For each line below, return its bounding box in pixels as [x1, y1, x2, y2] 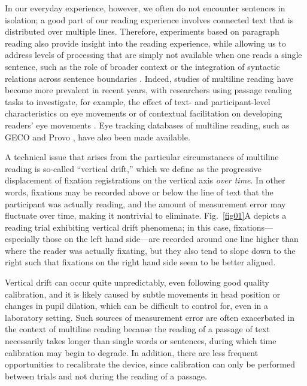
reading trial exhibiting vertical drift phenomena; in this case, [5, 220, 231, 233]
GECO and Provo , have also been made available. [5, 130, 190, 143]
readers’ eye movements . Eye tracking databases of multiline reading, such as [5, 118, 290, 131]
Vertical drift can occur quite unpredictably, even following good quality [5, 276, 270, 289]
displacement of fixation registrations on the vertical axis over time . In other [5, 174, 285, 186]
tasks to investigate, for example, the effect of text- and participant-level [5, 95, 270, 108]
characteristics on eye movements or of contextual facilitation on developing [5, 107, 282, 120]
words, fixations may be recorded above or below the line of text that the [5, 185, 273, 198]
